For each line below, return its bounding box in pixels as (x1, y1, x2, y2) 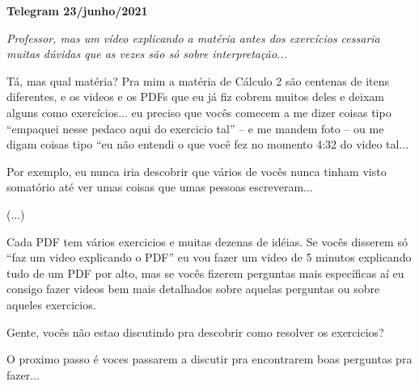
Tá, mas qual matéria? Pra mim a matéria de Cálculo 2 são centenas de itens (6, 72, 390, 89)
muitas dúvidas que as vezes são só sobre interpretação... (6, 45, 287, 62)
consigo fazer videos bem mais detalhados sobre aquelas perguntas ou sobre (6, 280, 380, 297)
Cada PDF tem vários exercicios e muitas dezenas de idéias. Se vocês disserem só (6, 233, 408, 250)
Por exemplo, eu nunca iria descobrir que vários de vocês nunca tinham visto (6, 162, 387, 179)
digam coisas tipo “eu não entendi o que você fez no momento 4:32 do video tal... (6, 136, 409, 153)
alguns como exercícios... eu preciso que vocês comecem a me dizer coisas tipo (6, 103, 391, 120)
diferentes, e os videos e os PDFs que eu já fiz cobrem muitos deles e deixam (6, 88, 384, 105)
